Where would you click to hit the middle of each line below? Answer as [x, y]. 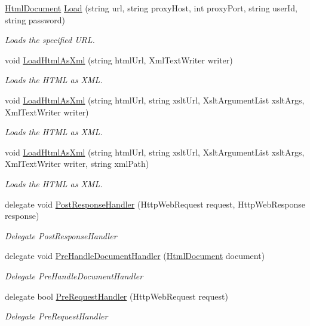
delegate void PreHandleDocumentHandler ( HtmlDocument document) [135, 256]
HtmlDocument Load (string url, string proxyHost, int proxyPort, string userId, [151, 8]
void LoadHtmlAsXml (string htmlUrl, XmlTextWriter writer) [119, 60]
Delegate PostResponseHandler [61, 235]
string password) [35, 19]
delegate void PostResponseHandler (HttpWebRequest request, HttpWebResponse [155, 204]
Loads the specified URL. [50, 40]
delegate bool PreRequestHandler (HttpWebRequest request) [116, 296]
